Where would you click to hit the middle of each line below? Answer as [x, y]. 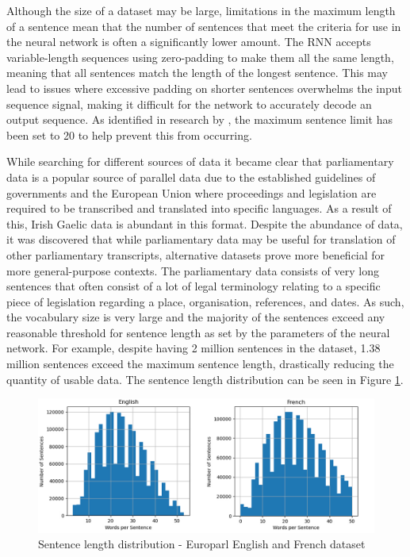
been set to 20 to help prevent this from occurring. [129, 134]
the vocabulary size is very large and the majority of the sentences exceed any [196, 317]
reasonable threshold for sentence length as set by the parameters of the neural [198, 332]
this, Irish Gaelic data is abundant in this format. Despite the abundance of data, [205, 223]
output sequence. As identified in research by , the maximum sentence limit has [199, 119]
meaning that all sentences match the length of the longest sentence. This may [197, 73]
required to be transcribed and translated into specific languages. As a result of [199, 208]
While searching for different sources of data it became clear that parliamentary [200, 161]
